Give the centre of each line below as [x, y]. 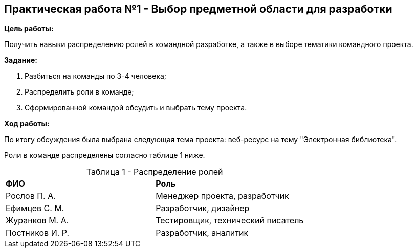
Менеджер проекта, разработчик [222, 196]
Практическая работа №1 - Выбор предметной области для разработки [198, 9]
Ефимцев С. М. [35, 208]
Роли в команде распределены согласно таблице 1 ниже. [105, 155]
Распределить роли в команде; [79, 92]
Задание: [21, 60]
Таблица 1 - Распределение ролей [155, 172]
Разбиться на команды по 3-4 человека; [96, 76]
